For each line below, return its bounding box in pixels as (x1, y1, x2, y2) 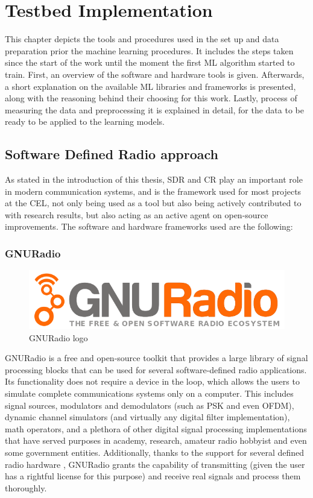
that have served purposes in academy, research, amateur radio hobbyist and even (5, 434, 307, 447)
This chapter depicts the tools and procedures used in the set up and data (5, 33, 279, 45)
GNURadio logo (29, 331, 88, 344)
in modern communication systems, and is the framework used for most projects (5, 184, 302, 197)
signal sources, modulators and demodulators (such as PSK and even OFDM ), (5, 399, 294, 411)
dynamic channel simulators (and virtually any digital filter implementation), (5, 411, 290, 423)
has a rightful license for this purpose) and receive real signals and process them (5, 470, 301, 482)
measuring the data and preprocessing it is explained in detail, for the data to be (5, 103, 304, 116)
